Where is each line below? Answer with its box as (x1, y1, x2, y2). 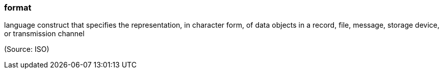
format (4, 3, 32, 13)
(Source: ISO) (4, 45, 49, 54)
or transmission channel (4, 29, 85, 38)
